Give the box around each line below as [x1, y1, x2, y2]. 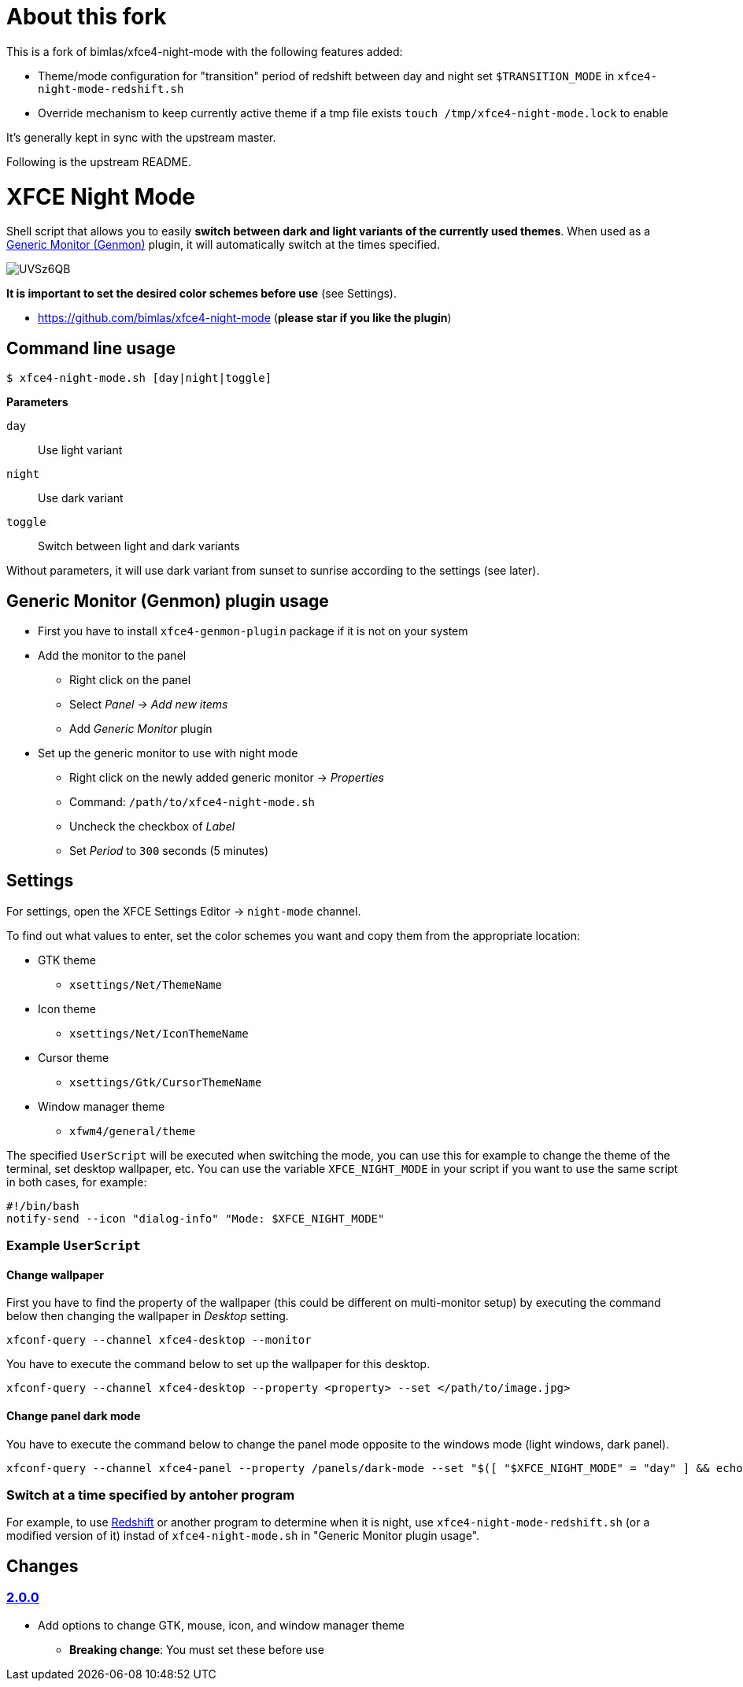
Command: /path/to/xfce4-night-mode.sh [69, 794, 315, 808]
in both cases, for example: [6, 1175, 147, 1189]
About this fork [6, 3, 167, 30]
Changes [6, 1556, 79, 1576]
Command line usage [6, 338, 176, 358]
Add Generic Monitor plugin [69, 721, 213, 735]
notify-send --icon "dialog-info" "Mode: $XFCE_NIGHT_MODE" [6, 1212, 385, 1225]
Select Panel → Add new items [69, 697, 228, 711]
